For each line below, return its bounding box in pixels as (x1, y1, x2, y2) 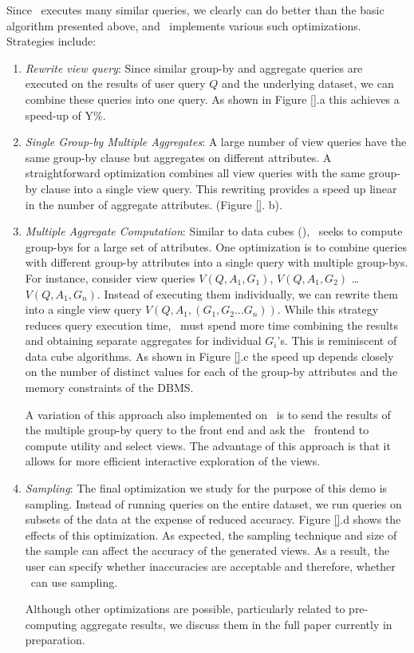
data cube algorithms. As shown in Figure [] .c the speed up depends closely (25, 347, 394, 364)
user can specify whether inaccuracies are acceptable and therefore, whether (25, 558, 396, 574)
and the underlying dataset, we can (222, 75, 394, 92)
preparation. (25, 631, 85, 648)
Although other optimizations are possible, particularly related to (25, 600, 345, 617)
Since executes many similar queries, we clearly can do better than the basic (6, 2, 384, 18)
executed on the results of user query (25, 75, 206, 92)
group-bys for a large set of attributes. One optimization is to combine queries (25, 238, 407, 255)
